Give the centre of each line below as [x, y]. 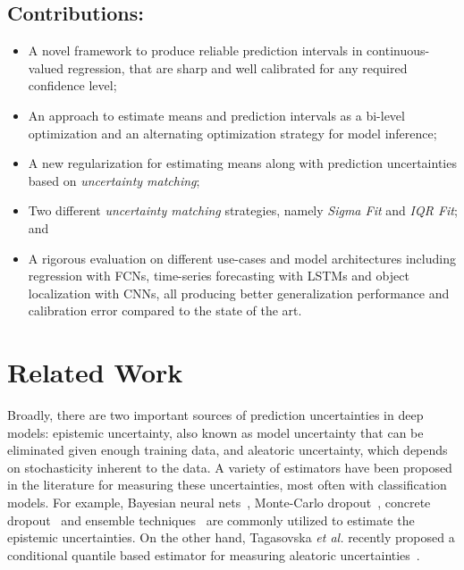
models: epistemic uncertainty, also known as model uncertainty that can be [215, 432]
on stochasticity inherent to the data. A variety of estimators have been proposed [230, 467]
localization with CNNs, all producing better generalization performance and [239, 293]
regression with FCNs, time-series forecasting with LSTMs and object [219, 276]
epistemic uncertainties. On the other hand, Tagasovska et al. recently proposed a [231, 537]
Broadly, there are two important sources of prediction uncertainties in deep [215, 415]
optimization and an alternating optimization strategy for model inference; [232, 133]
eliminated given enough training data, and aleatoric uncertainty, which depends [228, 450]
